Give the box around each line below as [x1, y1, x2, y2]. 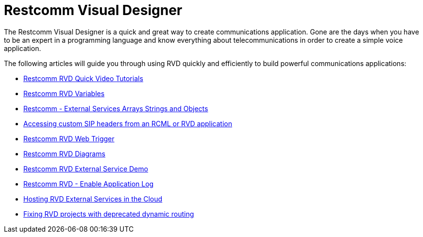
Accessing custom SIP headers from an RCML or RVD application [23, 119, 233, 128]
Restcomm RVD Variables [23, 89, 105, 98]
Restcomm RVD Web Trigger [23, 134, 115, 143]
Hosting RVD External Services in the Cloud [23, 194, 163, 203]
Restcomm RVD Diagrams [23, 149, 105, 158]
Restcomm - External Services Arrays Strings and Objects [23, 104, 208, 113]
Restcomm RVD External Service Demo [23, 164, 148, 173]
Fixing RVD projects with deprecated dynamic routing [23, 209, 194, 218]
